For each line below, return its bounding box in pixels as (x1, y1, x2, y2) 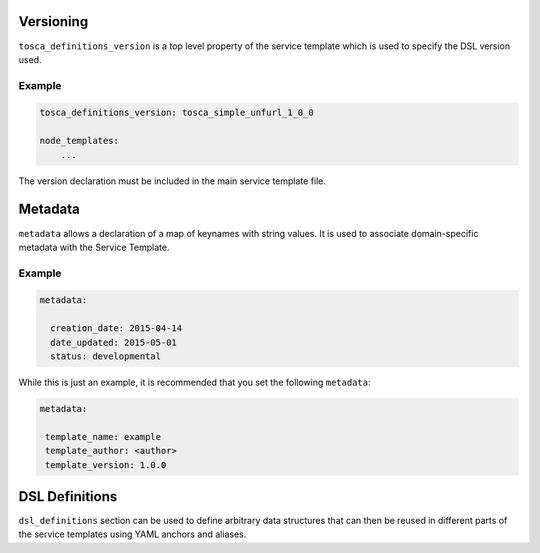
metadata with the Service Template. (18, 241, 170, 253)
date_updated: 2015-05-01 (50, 336, 177, 348)
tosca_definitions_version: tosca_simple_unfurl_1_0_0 (39, 107, 314, 119)
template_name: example (45, 431, 162, 442)
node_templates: (39, 135, 120, 147)
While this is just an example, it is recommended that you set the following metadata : (18, 376, 371, 388)
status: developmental (50, 351, 162, 362)
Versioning (18, 13, 89, 30)
